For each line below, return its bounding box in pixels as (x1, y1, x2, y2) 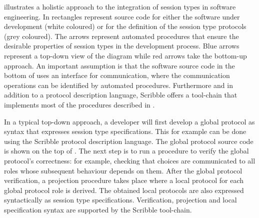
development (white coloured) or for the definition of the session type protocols (4, 21, 246, 31)
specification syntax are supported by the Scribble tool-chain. (4, 204, 192, 214)
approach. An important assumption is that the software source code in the (4, 60, 235, 70)
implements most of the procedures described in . (4, 99, 155, 109)
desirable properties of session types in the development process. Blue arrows (4, 40, 239, 51)
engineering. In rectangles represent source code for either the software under (4, 11, 240, 21)
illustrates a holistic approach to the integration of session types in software (4, 1, 236, 11)
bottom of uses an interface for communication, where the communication (4, 70, 230, 80)
